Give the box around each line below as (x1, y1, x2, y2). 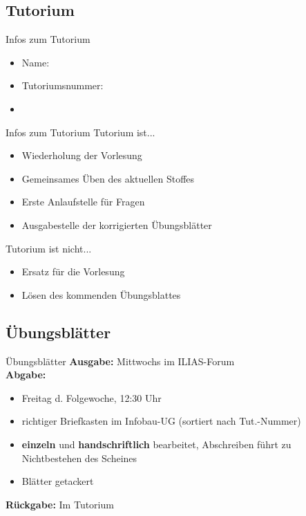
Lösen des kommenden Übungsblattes (21, 287, 181, 302)
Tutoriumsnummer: (21, 78, 104, 93)
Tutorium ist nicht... (6, 241, 92, 255)
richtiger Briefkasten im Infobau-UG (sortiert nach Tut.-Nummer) (21, 414, 301, 428)
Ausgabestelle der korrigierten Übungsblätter (21, 217, 212, 232)
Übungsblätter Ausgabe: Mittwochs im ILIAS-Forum (6, 353, 235, 368)
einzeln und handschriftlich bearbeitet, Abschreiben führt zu (21, 436, 291, 451)
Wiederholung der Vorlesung (21, 148, 142, 163)
